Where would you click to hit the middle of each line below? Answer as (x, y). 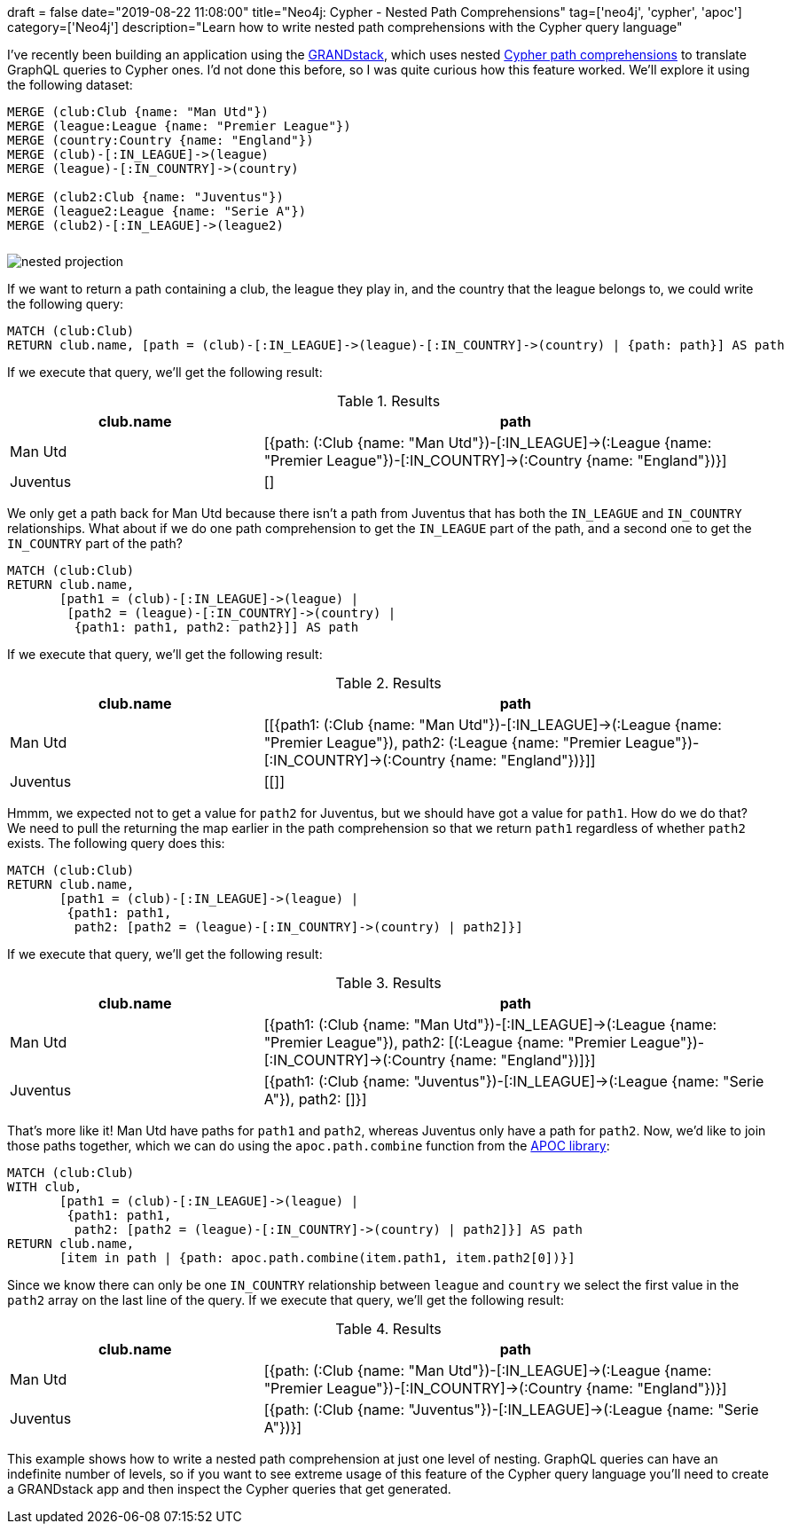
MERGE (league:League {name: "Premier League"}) (179, 126)
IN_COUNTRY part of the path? (95, 543)
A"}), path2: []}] (315, 1099)
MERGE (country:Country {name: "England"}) (161, 140)
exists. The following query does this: (116, 843)
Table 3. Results (388, 983)
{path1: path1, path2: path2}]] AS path (216, 627)
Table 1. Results (388, 401)
